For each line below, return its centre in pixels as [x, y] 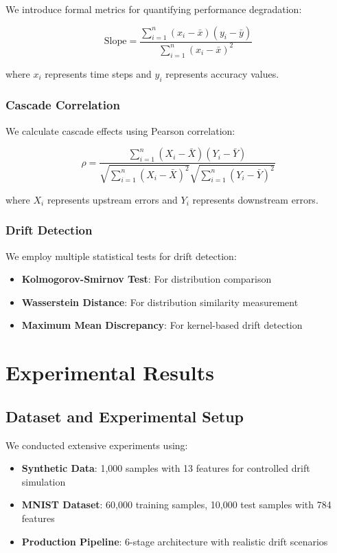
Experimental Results [110, 372]
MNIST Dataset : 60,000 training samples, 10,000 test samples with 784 [176, 505]
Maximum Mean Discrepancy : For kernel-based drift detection [162, 325]
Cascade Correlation [63, 105]
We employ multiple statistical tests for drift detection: [121, 256]
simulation [44, 481]
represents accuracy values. [222, 73]
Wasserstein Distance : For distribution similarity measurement [160, 302]
